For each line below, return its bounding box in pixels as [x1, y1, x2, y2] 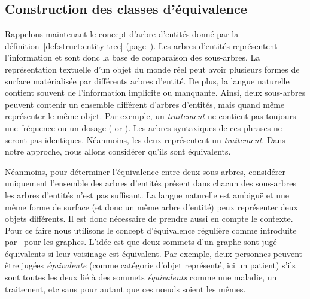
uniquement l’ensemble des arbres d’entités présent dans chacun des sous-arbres [5, 177, 297, 189]
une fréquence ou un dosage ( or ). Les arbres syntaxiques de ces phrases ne [5, 121, 282, 134]
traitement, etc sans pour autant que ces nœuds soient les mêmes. [5, 282, 246, 295]
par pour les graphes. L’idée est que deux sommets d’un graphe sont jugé [5, 235, 277, 248]
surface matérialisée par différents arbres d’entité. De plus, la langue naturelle [5, 74, 290, 87]
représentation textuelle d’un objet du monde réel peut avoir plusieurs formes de [5, 62, 300, 75]
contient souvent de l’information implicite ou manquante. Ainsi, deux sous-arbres [5, 86, 306, 99]
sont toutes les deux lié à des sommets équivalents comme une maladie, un [5, 271, 277, 283]
